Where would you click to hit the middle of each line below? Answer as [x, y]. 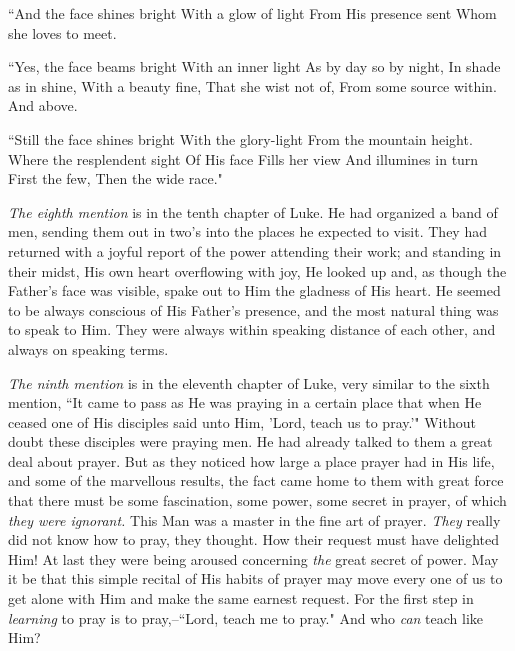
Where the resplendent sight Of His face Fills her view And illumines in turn [243, 158]
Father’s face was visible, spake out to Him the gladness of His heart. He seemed [254, 290]
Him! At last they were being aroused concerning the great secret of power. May [253, 558]
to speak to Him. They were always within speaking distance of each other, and [252, 329]
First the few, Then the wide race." [115, 178]
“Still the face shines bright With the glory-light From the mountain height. [240, 138]
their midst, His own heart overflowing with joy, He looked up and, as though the [257, 270]
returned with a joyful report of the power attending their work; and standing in [255, 250]
